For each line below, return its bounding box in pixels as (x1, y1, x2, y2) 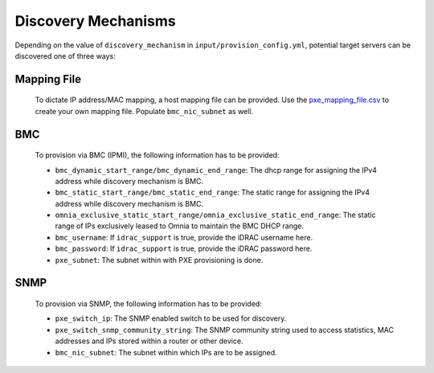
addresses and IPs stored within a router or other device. (55, 336, 244, 346)
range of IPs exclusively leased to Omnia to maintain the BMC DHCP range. (55, 221, 305, 231)
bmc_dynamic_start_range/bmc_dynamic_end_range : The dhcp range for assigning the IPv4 (55, 165, 378, 174)
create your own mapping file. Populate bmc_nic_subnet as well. (35, 106, 253, 116)
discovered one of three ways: (14, 51, 116, 60)
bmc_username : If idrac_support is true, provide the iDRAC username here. (55, 232, 313, 242)
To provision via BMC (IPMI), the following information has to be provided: (35, 150, 280, 160)
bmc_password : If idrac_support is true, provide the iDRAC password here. (55, 244, 313, 253)
